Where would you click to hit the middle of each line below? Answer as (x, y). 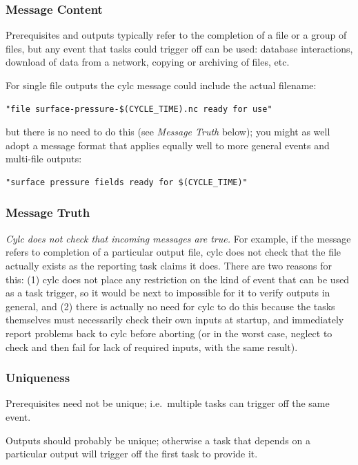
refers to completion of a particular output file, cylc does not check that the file (173, 252)
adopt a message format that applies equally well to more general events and (168, 145)
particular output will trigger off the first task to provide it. (132, 454)
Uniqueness (38, 378)
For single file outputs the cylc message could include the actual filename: (161, 85)
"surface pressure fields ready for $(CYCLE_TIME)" (127, 182)
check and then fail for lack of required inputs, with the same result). (152, 347)
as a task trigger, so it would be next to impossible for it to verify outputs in (168, 293)
